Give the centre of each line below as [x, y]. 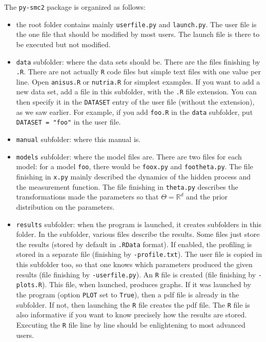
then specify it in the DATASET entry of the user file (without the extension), [135, 102]
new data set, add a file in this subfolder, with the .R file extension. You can [136, 92]
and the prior [207, 197]
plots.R [29, 285]
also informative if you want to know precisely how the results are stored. [131, 315]
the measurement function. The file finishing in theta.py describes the [127, 186]
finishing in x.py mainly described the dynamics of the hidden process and [134, 177]
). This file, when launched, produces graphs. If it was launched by [146, 284]
